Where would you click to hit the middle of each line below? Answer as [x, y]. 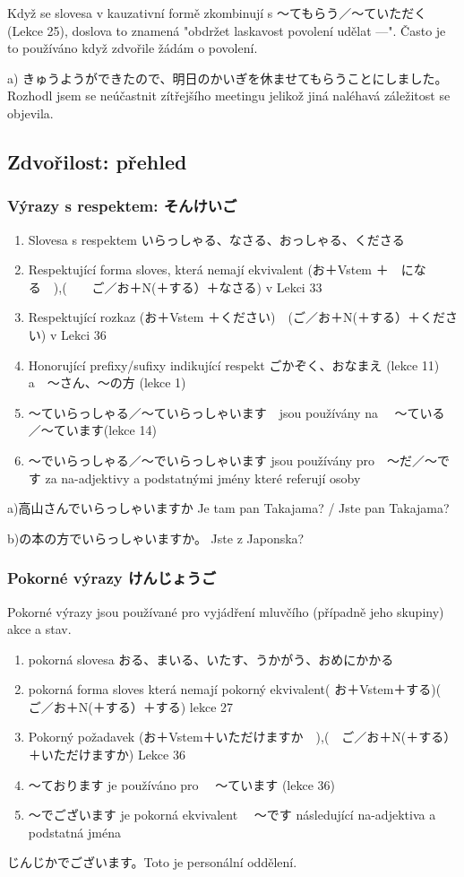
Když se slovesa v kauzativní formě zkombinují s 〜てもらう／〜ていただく [217, 13]
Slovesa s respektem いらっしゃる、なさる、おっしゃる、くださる [216, 239]
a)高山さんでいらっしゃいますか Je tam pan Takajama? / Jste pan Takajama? [228, 508]
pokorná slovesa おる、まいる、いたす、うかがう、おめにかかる [211, 659]
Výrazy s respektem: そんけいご [122, 206]
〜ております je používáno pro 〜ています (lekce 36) [182, 784]
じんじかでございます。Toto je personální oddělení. [152, 862]
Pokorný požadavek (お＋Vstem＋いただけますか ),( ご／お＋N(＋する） [242, 737]
